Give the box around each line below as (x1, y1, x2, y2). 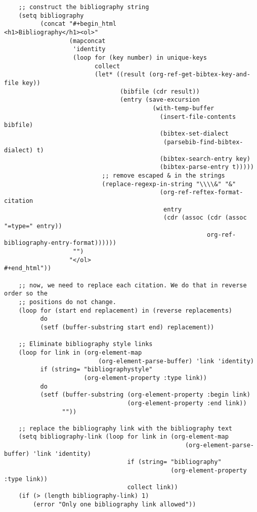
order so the (4, 290, 48, 297)
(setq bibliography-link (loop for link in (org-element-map (18, 433, 229, 441)
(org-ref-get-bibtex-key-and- (149, 71, 250, 78)
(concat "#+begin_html (40, 20, 116, 28)
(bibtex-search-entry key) (159, 155, 250, 162)
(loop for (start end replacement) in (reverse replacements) (18, 307, 233, 314)
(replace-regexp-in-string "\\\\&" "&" (102, 180, 236, 188)
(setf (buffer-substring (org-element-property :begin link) (40, 391, 250, 399)
